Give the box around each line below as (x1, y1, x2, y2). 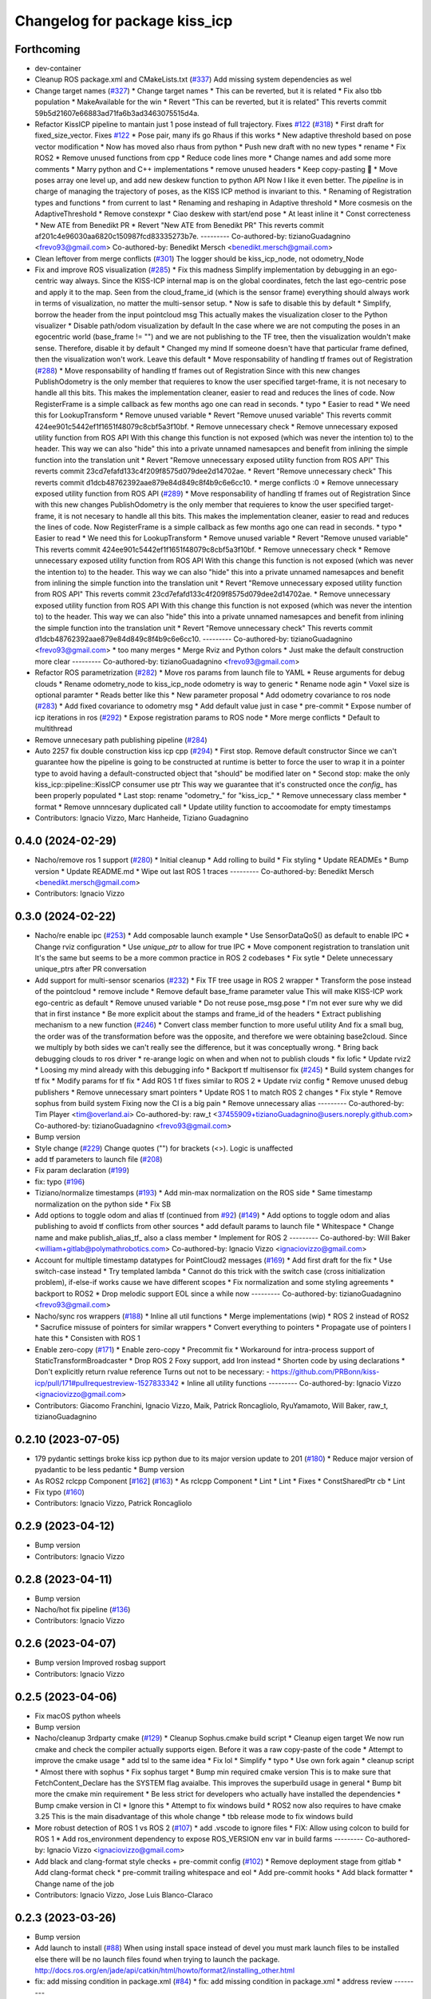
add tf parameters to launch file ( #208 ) (34, 1155, 163, 1164)
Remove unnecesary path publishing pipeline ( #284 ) (34, 735, 208, 744)
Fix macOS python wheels (34, 1711, 121, 1721)
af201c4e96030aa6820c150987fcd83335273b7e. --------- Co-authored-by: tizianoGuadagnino (34, 231, 351, 241)
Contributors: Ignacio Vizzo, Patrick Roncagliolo (34, 1498, 192, 1508)
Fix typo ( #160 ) (34, 1487, 85, 1497)
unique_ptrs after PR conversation (34, 964, 147, 974)
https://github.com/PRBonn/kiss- (271, 1367, 380, 1377)
